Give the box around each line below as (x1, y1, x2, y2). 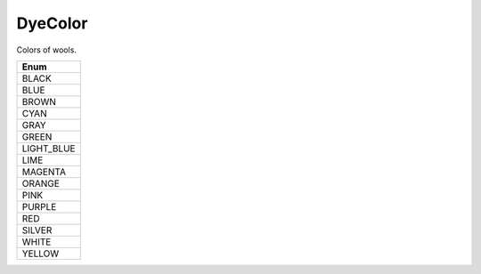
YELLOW (21, 247, 60, 260)
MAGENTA (21, 165, 67, 178)
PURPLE (21, 200, 57, 213)
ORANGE (21, 177, 60, 189)
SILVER (21, 223, 53, 236)
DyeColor (16, 13, 88, 33)
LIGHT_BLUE (21, 142, 76, 155)
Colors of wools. (16, 44, 77, 55)
